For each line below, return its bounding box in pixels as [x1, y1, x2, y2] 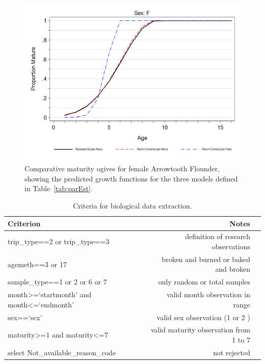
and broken [215, 264, 250, 274]
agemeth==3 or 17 [8, 258, 67, 269]
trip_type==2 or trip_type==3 [8, 236, 110, 247]
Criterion [8, 218, 41, 228]
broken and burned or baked [162, 253, 250, 264]
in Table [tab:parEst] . [24, 183, 93, 194]
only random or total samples [158, 276, 250, 287]
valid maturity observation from [150, 324, 250, 335]
